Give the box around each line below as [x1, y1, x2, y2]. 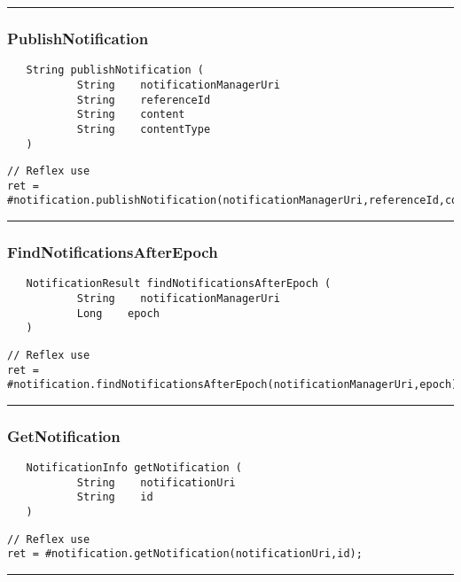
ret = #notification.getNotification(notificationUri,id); [7, 547, 363, 561]
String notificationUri [76, 476, 236, 489]
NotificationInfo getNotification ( [26, 462, 242, 475]
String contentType [76, 122, 211, 136]
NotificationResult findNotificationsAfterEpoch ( [26, 277, 332, 291]
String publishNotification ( [26, 64, 204, 77]
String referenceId [76, 93, 211, 106]
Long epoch [76, 307, 160, 320]
